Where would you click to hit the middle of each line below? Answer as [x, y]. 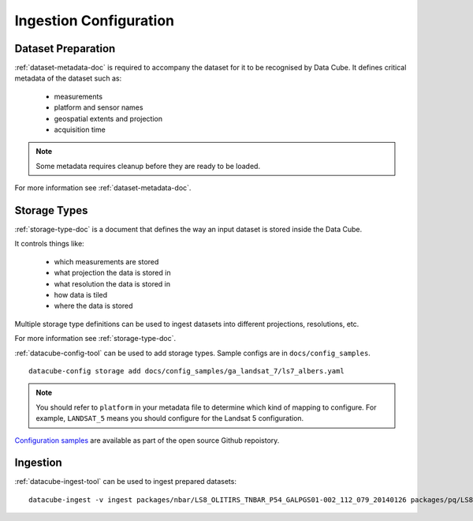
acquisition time [80, 129]
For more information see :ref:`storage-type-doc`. [95, 339]
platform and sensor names [99, 107]
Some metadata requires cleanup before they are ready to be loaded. [148, 166]
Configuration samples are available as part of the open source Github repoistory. [147, 440]
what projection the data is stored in [112, 273]
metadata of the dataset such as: [68, 78]
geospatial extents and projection [108, 118]
